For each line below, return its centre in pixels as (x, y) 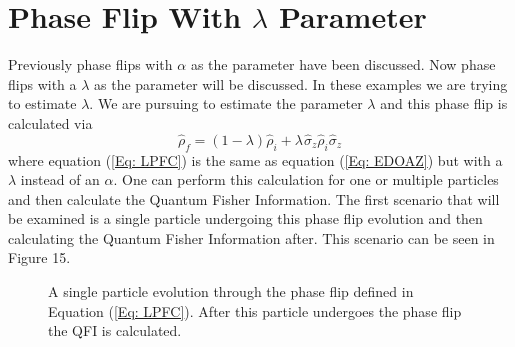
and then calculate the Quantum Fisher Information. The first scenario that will (254, 198)
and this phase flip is (444, 103)
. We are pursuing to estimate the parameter (226, 103)
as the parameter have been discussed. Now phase (343, 64)
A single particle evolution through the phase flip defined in (231, 291)
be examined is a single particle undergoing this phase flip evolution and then (245, 218)
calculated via (50, 122)
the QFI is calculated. (115, 330)
